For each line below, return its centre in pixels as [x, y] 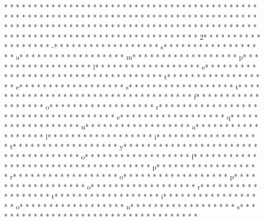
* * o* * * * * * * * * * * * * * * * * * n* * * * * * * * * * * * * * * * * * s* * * [130, 206]
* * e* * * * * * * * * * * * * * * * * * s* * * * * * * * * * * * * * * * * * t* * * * [132, 86]
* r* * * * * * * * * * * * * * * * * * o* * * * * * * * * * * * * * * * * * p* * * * [130, 176]
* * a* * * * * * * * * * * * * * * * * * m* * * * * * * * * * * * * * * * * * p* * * [131, 56]
